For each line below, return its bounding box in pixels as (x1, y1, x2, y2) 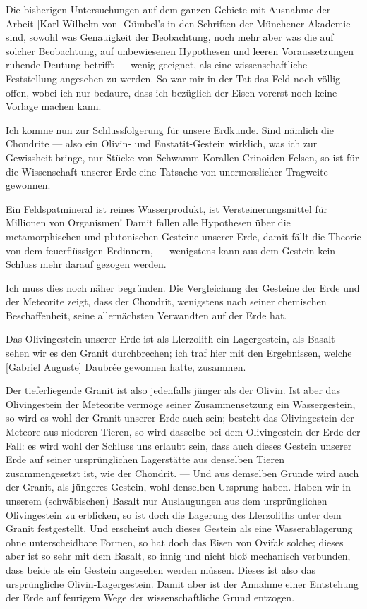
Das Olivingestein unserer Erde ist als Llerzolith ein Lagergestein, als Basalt (6, 331, 335, 346)
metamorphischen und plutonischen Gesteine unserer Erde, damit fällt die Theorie (6, 228, 361, 243)
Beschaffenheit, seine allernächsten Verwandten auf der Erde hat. (6, 307, 287, 322)
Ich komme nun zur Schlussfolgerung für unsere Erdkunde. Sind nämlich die (6, 122, 335, 137)
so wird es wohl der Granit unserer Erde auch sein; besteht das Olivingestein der (6, 410, 354, 425)
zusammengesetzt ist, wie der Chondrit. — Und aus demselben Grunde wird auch (6, 465, 359, 480)
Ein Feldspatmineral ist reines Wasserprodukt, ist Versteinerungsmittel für (6, 201, 327, 216)
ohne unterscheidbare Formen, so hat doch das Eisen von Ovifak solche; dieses (6, 534, 344, 549)
